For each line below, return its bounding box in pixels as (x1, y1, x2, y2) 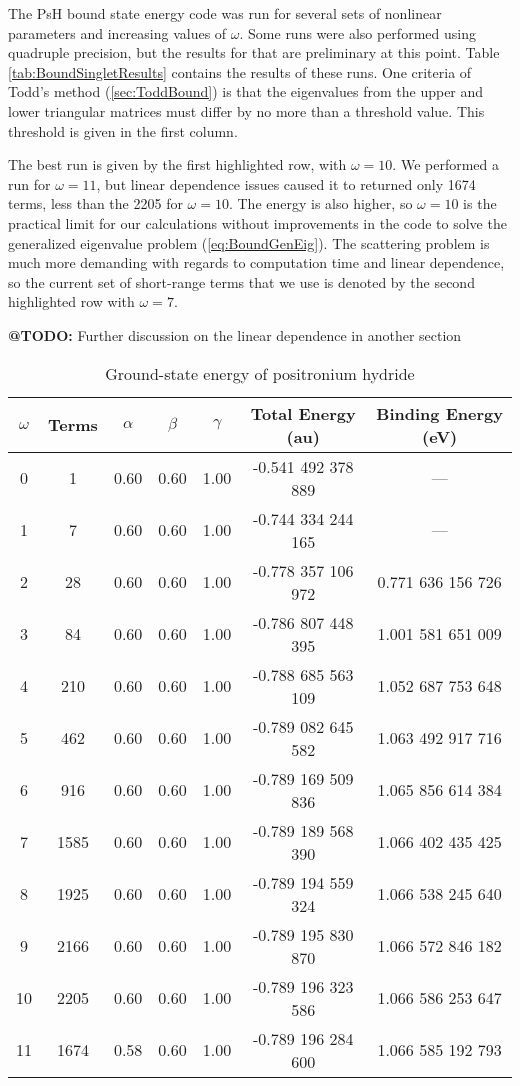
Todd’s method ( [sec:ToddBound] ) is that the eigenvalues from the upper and (8, 81, 484, 102)
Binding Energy (376, 401, 503, 425)
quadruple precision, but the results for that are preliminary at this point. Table (8, 42, 500, 63)
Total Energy (250, 401, 356, 425)
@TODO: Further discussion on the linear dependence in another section (8, 324, 462, 345)
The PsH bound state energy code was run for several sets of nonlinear (8, 3, 442, 23)
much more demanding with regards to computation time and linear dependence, (8, 252, 505, 273)
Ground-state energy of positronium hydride (105, 361, 415, 385)
